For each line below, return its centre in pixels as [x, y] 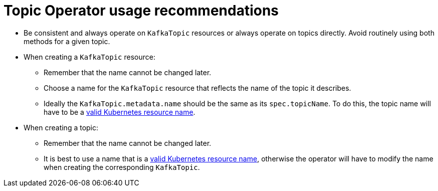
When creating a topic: [61, 127]
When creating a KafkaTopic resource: [89, 57]
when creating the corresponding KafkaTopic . [122, 167]
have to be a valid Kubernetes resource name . [120, 112]
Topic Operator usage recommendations [141, 11]
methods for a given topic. [67, 41]
